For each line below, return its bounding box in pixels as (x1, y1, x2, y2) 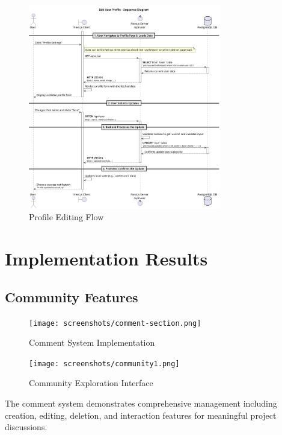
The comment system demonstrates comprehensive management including (5, 397, 277, 410)
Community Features (5, 287, 138, 306)
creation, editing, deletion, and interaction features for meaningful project (5, 408, 277, 421)
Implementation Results (5, 246, 208, 271)
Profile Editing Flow (29, 211, 104, 223)
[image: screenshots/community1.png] (29, 359, 180, 368)
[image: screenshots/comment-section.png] (29, 319, 201, 328)
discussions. (5, 421, 48, 433)
